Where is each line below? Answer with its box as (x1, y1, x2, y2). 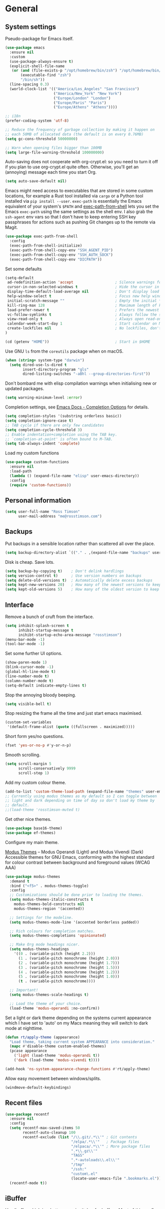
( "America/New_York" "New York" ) (53, 91, 122, 96)
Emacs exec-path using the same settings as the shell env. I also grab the (5, 209, 153, 215)
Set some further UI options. (5, 651, 63, 657)
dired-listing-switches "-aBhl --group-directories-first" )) (23, 371, 151, 376)
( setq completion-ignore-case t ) (5, 418, 74, 423)
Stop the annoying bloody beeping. (5, 692, 76, 698)
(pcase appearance (9, 1049, 48, 1054)
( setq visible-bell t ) (5, 701, 52, 706)
